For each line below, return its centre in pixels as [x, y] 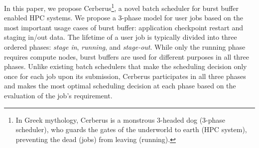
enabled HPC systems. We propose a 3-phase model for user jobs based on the [124, 18]
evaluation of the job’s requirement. [58, 95]
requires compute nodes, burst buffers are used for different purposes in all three [127, 56]
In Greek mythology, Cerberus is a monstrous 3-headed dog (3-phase [121, 119]
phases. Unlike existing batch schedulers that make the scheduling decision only [126, 66]
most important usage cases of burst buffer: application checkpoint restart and [124, 27]
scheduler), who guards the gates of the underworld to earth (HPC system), [131, 129]
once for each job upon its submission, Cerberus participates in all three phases [125, 76]
